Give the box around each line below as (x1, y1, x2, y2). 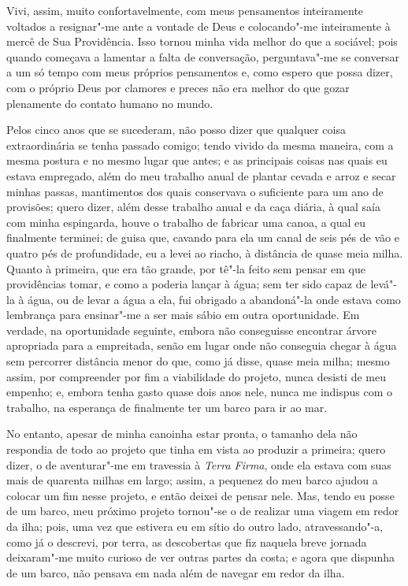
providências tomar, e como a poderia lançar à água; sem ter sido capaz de (6, 276, 367, 292)
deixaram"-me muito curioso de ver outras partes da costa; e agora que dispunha (6, 549, 395, 566)
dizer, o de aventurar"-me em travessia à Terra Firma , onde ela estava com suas (6, 456, 391, 473)
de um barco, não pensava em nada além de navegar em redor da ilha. (6, 564, 345, 580)
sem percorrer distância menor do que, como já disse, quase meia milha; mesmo (6, 353, 390, 369)
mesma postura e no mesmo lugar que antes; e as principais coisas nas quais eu (6, 152, 388, 169)
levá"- (370, 276, 397, 292)
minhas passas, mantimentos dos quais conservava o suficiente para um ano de (6, 183, 384, 199)
